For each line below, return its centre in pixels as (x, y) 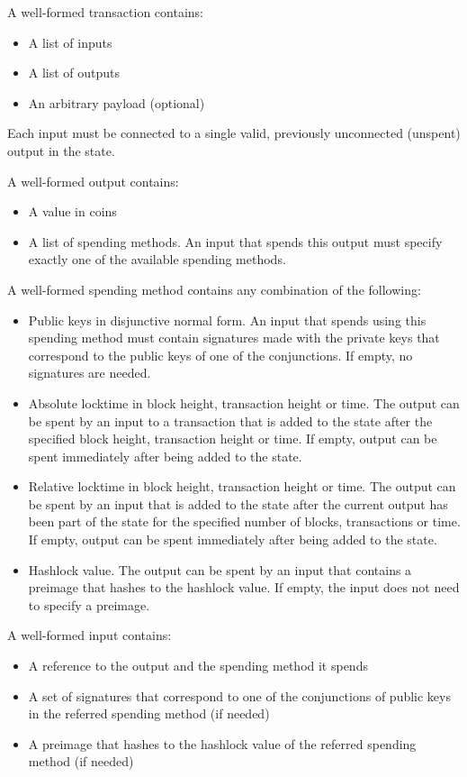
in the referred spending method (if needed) (149, 713)
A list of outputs (74, 73)
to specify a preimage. (89, 604)
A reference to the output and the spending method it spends (198, 666)
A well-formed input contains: (90, 635)
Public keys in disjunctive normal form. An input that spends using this (227, 320)
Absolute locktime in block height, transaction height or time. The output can (244, 402)
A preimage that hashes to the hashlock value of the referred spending (222, 743)
